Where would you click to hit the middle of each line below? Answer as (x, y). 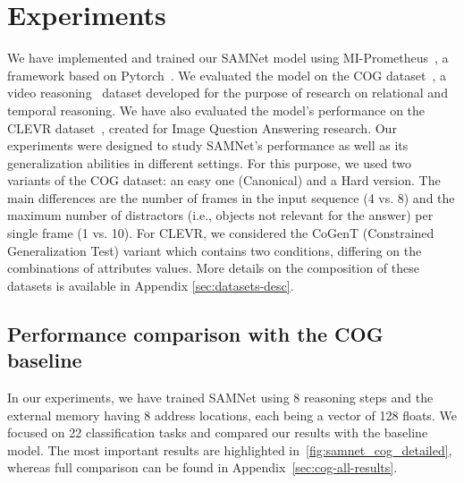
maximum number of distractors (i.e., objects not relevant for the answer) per (220, 215)
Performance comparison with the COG (195, 333)
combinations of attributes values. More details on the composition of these (213, 268)
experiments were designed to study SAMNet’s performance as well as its (208, 145)
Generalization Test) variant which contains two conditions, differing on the (215, 250)
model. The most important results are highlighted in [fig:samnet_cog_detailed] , (230, 449)
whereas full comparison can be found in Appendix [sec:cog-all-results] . (202, 467)
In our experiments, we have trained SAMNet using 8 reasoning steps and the (220, 398)
